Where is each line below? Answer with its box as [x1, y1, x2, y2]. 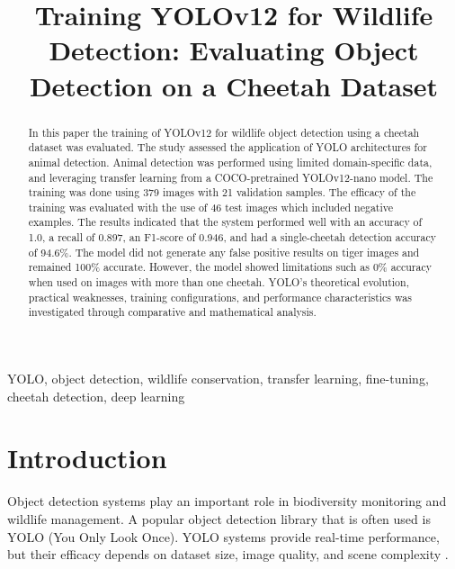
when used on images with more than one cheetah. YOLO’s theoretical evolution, [28, 275, 409, 290]
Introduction [7, 439, 167, 476]
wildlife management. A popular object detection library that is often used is [7, 509, 431, 528]
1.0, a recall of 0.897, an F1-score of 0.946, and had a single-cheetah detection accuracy [28, 230, 436, 245]
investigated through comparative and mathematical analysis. [28, 304, 317, 320]
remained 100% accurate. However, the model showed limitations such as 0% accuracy [28, 259, 433, 275]
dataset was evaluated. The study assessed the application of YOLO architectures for [28, 140, 427, 155]
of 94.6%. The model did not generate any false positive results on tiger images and [28, 244, 420, 259]
